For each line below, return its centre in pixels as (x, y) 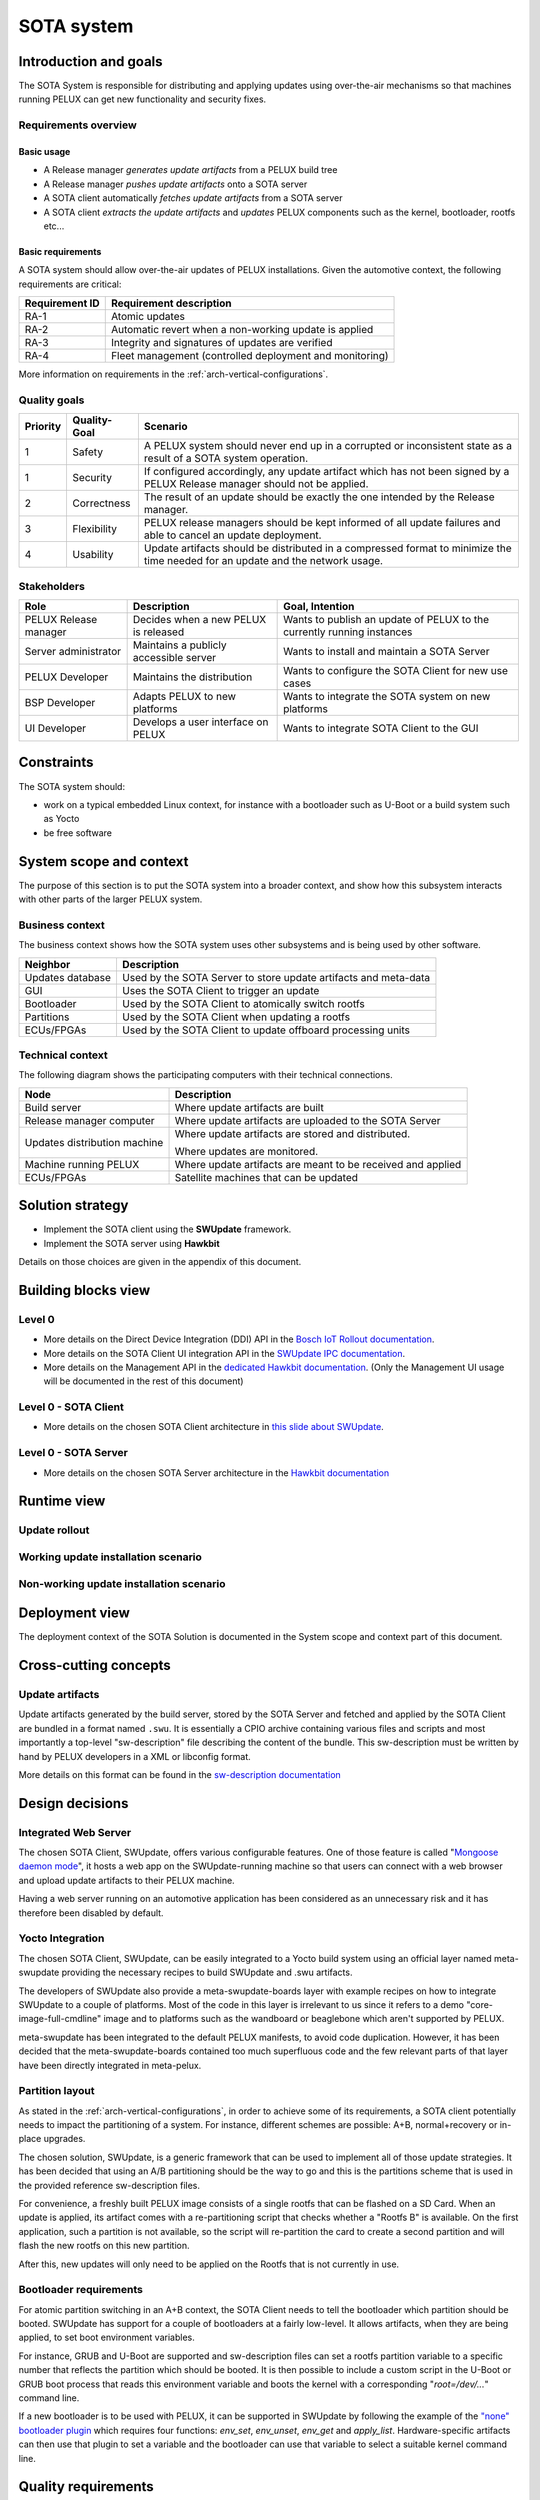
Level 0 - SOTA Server (73, 1453)
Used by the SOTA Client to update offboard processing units (265, 1030)
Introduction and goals (91, 61)
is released (158, 632)
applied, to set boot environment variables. (106, 2337)
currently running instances (348, 632)
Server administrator (73, 652)
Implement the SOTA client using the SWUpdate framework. (167, 1229)
